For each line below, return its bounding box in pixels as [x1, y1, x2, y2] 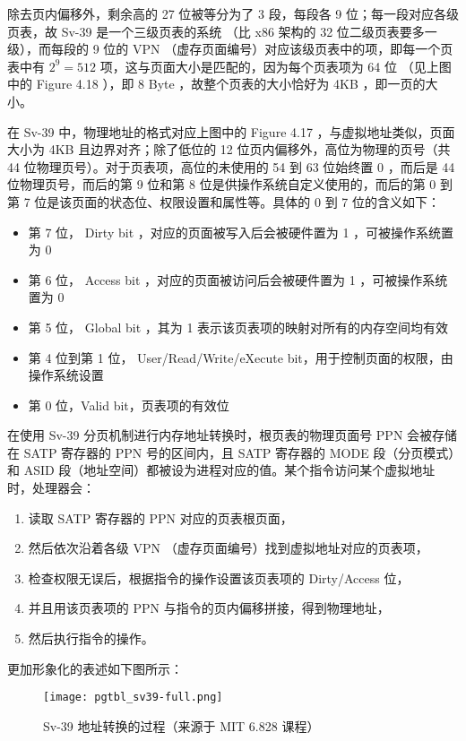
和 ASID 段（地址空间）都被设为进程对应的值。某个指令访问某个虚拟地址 [7, 461, 436, 479]
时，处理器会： [7, 478, 95, 497]
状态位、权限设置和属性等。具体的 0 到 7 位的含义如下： [109, 192, 440, 211]
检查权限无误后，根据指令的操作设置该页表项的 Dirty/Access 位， [28, 568, 410, 587]
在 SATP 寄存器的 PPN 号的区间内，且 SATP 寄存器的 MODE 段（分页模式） [7, 443, 455, 461]
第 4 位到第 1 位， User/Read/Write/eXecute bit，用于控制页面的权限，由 [28, 348, 453, 366]
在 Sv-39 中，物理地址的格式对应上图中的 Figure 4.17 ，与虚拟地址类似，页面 [7, 122, 455, 141]
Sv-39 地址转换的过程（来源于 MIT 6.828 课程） [43, 716, 320, 735]
